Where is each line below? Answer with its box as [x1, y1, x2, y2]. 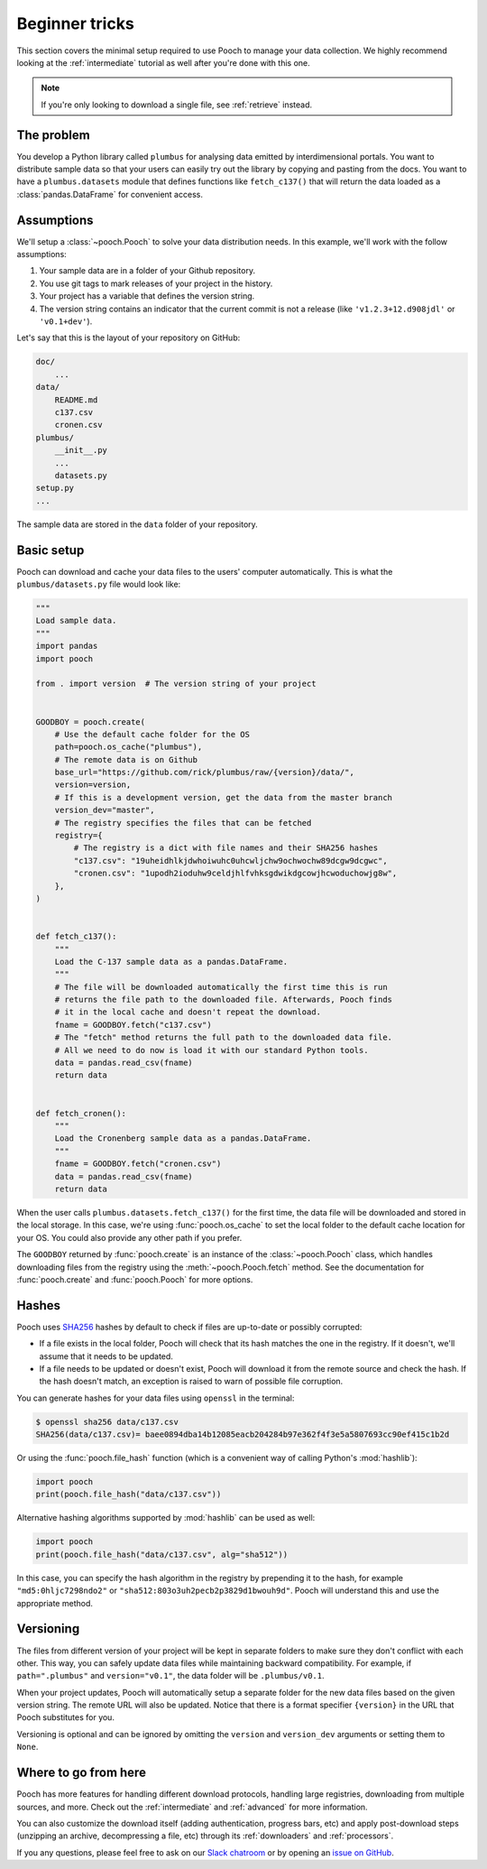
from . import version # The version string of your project [35, 679, 317, 689]
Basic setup [16, 542, 85, 558]
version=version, [54, 780, 132, 790]
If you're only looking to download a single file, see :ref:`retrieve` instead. [41, 99, 313, 110]
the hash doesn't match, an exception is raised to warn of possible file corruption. [39, 1376, 344, 1387]
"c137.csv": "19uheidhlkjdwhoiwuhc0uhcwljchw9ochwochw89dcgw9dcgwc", [73, 856, 388, 865]
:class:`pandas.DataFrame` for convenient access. [16, 189, 203, 199]
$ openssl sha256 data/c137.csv [35, 1417, 179, 1427]
